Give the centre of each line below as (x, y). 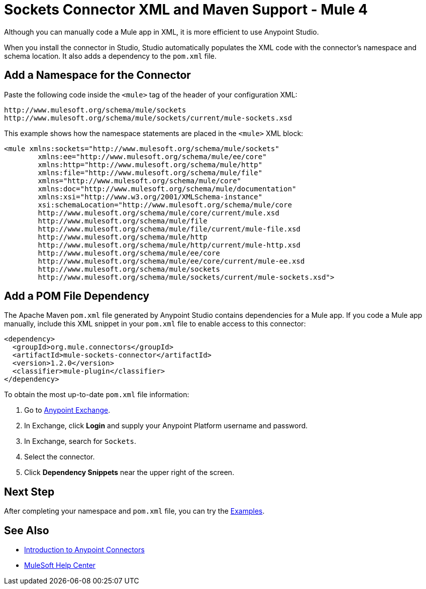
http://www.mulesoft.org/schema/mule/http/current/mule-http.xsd (169, 245)
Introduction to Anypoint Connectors (84, 550)
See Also (27, 530)
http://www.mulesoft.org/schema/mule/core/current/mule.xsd (158, 213)
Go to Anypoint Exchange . (67, 410)
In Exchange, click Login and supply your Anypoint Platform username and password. (166, 426)
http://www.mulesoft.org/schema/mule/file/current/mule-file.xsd (169, 229)
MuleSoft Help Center (60, 565)
